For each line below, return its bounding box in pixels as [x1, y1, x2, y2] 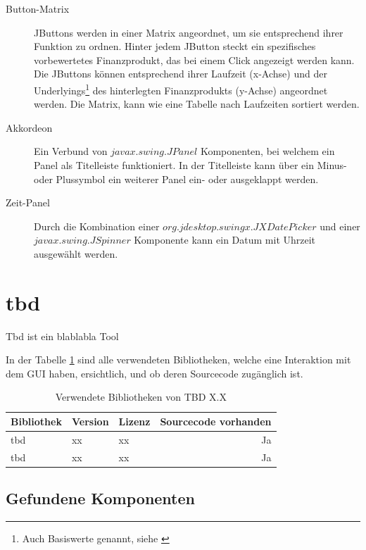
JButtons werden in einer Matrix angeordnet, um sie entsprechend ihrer [34, 25, 343, 39]
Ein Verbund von [34, 144, 108, 158]
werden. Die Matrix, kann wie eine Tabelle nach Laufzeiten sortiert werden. [34, 96, 360, 111]
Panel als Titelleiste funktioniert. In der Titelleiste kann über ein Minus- [34, 158, 347, 172]
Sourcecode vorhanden [160, 414, 272, 429]
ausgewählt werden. [34, 246, 118, 261]
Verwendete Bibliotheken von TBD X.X [55, 389, 227, 404]
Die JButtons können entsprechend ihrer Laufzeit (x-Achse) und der [34, 66, 327, 81]
